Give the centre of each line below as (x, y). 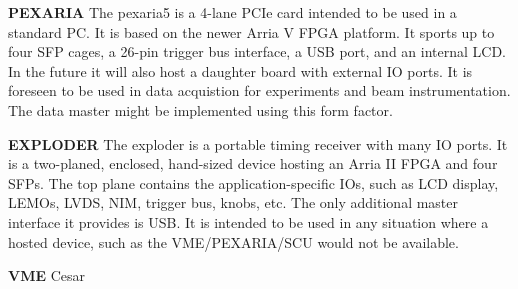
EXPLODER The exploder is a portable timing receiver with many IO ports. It (258, 143)
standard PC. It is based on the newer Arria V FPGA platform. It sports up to (251, 31)
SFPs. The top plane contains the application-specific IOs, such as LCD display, (253, 182)
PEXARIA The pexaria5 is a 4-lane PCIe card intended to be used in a (232, 12)
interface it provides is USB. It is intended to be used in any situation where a (248, 221)
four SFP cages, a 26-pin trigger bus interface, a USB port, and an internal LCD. (257, 51)
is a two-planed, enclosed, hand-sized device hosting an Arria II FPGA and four (253, 163)
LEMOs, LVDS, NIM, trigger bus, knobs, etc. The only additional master (233, 202)
